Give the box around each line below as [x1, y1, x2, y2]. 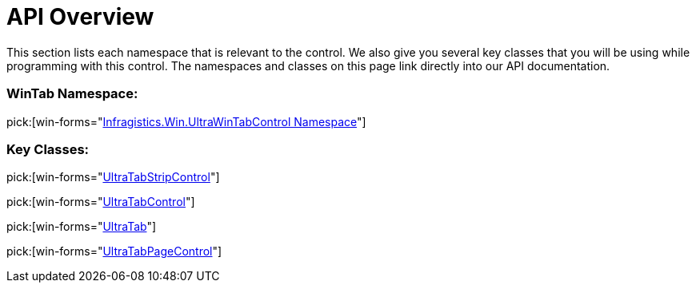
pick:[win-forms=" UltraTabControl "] [6, 195, 195, 209]
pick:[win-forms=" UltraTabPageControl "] [6, 244, 222, 259]
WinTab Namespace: [6, 85, 138, 102]
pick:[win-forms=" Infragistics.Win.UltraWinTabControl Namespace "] [6, 114, 366, 129]
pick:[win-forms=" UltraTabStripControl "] [6, 170, 220, 184]
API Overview [6, 3, 154, 30]
